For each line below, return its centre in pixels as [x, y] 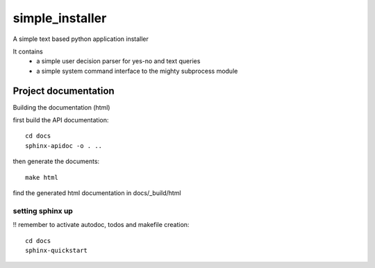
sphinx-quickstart [57, 250]
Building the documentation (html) [61, 107]
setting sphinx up [43, 210]
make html [42, 177]
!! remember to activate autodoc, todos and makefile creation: [101, 225]
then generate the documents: [56, 161]
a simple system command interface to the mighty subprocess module [137, 71]
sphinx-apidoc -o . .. [64, 145]
